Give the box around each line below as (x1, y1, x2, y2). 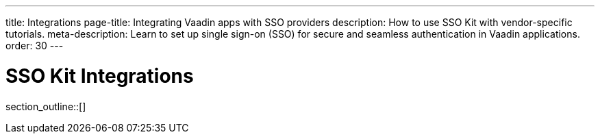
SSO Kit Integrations (5, 64, 194, 88)
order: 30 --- (5, 40, 64, 51)
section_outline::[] (5, 100, 86, 112)
